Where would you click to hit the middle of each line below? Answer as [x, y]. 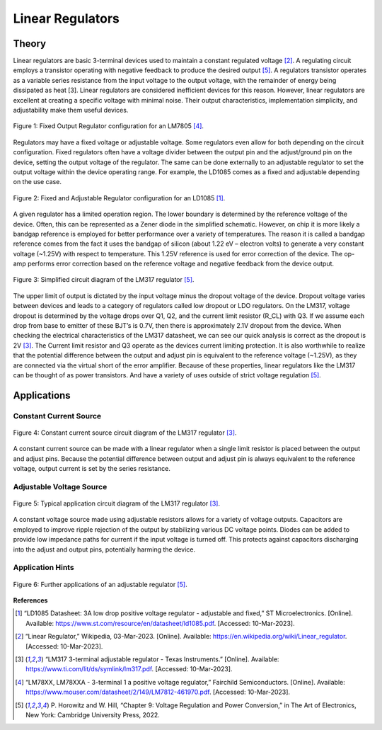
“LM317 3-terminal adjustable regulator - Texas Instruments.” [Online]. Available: [162, 659]
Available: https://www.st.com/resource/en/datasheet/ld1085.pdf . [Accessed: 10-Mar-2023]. [160, 623]
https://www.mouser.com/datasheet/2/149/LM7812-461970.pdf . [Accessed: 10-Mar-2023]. [158, 692]
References [30, 600]
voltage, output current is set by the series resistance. [92, 469]
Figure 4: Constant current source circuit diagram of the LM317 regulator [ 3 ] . [125, 433]
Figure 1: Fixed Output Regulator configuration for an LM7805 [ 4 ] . [109, 126]
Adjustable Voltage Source [60, 486]
